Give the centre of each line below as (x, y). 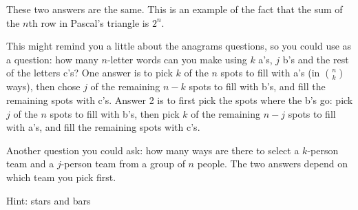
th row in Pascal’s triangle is (89, 22)
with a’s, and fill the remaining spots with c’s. (103, 127)
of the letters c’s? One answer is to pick (89, 73)
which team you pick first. (61, 177)
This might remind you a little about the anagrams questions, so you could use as (179, 46)
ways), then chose (43, 86)
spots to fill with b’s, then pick (115, 113)
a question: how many (52, 59)
